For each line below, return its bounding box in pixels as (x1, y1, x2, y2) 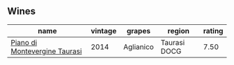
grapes (126, 26, 151, 35)
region (167, 26, 190, 35)
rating (203, 26, 224, 35)
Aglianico (123, 41, 155, 51)
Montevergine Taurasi (10, 46, 82, 56)
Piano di (10, 37, 38, 47)
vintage (90, 26, 117, 35)
